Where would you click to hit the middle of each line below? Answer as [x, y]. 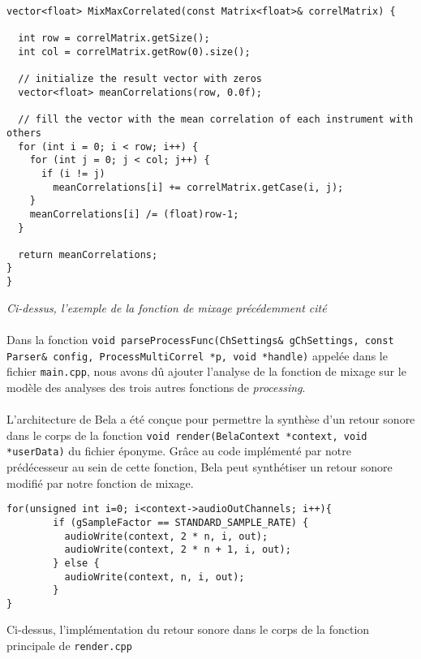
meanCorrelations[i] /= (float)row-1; [134, 214]
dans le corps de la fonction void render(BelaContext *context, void [187, 435]
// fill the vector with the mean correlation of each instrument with [216, 120]
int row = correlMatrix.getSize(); [114, 39]
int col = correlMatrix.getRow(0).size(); [134, 52]
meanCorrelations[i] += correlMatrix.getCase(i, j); [198, 187]
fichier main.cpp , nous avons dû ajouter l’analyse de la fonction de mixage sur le [206, 371]
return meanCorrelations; [88, 254]
